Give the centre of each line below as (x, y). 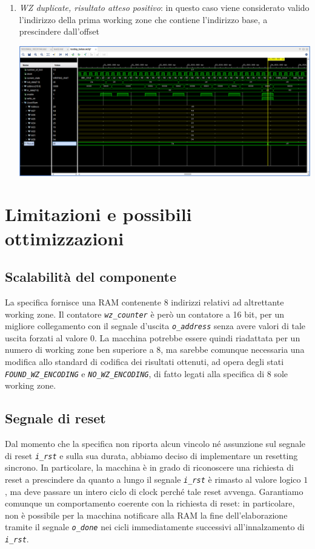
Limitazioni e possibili (98, 214)
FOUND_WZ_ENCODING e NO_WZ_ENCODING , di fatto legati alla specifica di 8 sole (147, 373)
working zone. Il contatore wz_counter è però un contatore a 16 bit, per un (145, 314)
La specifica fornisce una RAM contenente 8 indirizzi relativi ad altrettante (144, 302)
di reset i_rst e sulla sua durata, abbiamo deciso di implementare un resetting (151, 455)
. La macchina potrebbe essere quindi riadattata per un (197, 337)
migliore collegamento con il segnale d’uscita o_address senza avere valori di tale (155, 326)
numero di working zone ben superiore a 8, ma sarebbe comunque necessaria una (155, 350)
